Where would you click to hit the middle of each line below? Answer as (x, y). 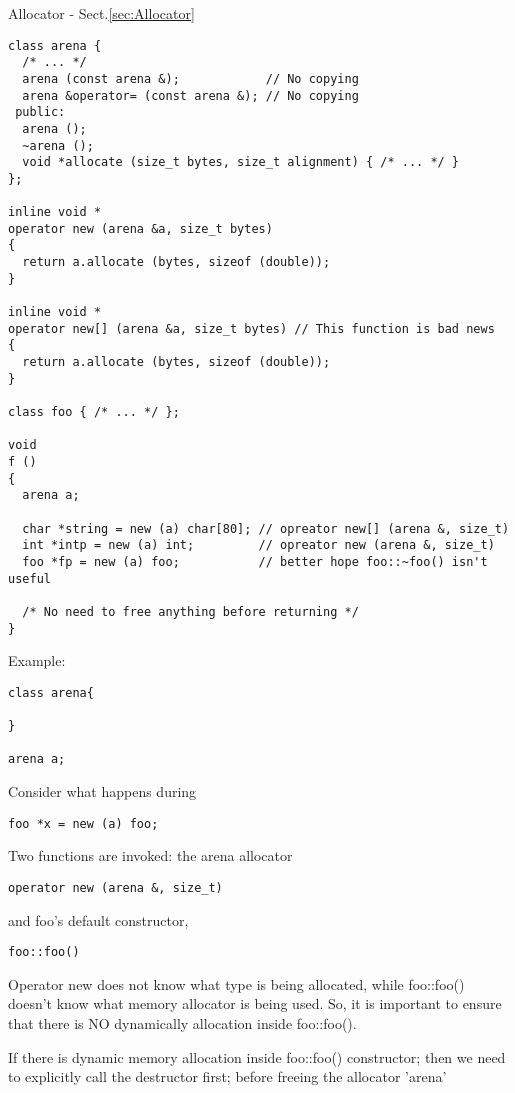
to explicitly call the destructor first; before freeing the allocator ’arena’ (227, 1076)
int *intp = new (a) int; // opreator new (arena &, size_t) (258, 545)
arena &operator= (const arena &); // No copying (190, 95)
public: (40, 112)
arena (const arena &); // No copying (190, 78)
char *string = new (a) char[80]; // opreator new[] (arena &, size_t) (266, 528)
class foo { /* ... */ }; (94, 412)
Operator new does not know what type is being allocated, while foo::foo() (236, 983)
